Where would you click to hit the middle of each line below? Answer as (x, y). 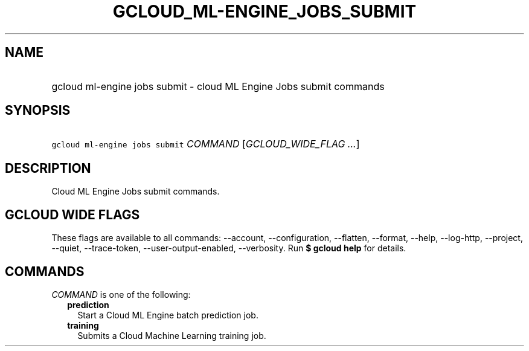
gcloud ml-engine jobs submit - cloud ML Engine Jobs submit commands (218, 86)
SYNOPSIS (38, 111)
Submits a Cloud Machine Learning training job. (172, 335)
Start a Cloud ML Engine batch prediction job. (168, 315)
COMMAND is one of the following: (121, 294)
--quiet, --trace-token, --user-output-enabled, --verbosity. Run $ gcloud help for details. (229, 248)
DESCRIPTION (48, 168)
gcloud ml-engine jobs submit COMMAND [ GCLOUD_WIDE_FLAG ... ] (206, 144)
